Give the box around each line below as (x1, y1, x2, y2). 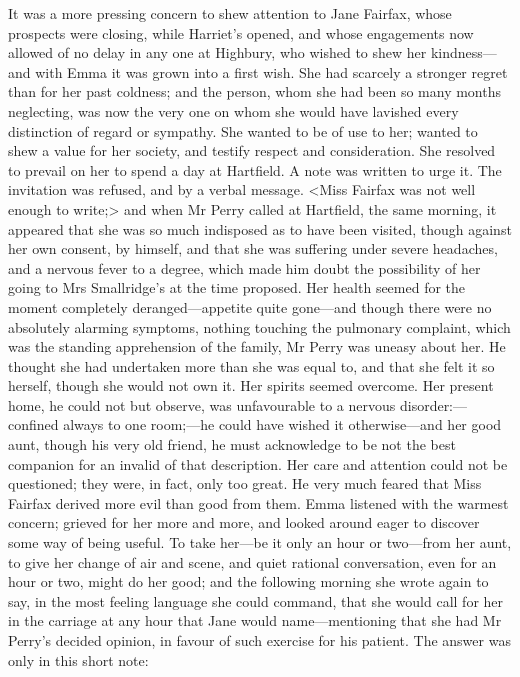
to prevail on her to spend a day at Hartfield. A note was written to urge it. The (8, 159, 502, 180)
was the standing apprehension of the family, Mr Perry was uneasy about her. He (8, 336, 506, 357)
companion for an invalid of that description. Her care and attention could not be (8, 453, 508, 474)
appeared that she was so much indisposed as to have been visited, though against (8, 218, 512, 239)
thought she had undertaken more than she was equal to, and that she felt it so (8, 355, 495, 376)
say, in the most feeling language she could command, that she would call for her (8, 590, 504, 611)
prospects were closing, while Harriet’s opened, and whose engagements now (8, 22, 474, 43)
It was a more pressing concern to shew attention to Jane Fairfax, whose (8, 3, 452, 23)
